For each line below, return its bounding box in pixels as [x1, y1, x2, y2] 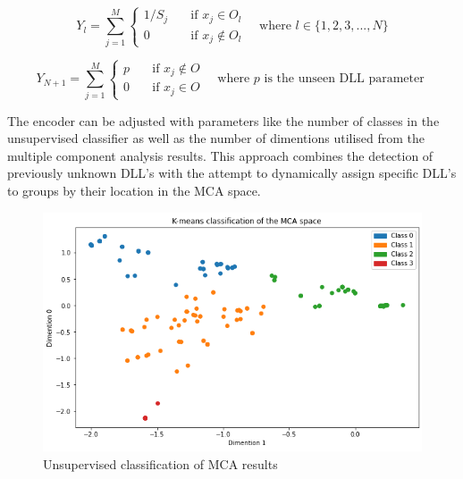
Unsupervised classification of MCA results [43, 454, 278, 473]
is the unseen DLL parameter [264, 72, 425, 86]
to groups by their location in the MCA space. [7, 181, 261, 199]
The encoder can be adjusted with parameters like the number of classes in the [7, 111, 440, 130]
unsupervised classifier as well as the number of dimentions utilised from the [7, 129, 425, 147]
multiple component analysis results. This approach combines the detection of [7, 146, 434, 164]
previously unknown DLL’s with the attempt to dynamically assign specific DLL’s [7, 164, 457, 182]
